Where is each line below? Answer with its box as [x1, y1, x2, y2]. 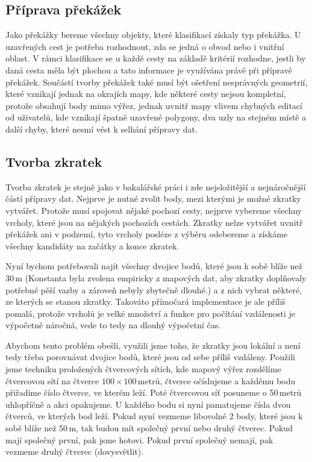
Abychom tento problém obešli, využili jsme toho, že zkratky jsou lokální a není [5, 339, 301, 351]
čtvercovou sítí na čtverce [5, 374, 99, 387]
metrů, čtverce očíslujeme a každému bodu [137, 374, 296, 387]
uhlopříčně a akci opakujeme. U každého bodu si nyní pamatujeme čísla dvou [5, 398, 291, 410]
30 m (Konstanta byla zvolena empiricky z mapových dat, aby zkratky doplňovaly [5, 271, 307, 284]
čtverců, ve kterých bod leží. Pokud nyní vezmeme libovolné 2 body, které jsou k [5, 410, 303, 422]
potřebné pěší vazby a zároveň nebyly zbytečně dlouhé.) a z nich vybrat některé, [5, 283, 302, 296]
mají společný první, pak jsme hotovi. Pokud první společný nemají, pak [5, 433, 273, 446]
